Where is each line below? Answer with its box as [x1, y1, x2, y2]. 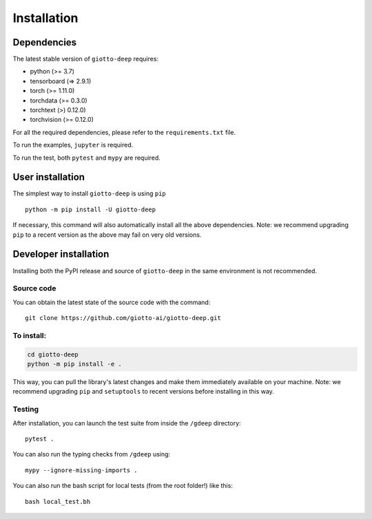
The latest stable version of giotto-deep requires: [12, 55, 158, 63]
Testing [12, 405, 39, 414]
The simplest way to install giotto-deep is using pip [12, 189, 166, 198]
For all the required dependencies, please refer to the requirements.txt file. [12, 128, 236, 136]
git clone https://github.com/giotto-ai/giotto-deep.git [25, 314, 222, 322]
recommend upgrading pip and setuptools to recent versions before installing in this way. [12, 388, 275, 396]
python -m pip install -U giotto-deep [25, 205, 156, 213]
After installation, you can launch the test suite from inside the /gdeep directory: [12, 419, 241, 427]
